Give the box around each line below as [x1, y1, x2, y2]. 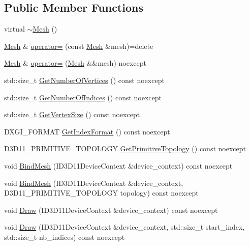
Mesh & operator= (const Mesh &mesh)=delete [4, 40, 153, 51]
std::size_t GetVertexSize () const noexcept [4, 109, 140, 120]
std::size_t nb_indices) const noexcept [4, 231, 125, 242]
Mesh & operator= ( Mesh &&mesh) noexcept [4, 58, 146, 68]
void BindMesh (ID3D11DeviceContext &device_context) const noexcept [4, 160, 233, 171]
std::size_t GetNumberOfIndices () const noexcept [4, 92, 162, 102]
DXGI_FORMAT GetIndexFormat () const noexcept [4, 126, 170, 136]
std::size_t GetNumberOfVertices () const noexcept [4, 74, 165, 85]
